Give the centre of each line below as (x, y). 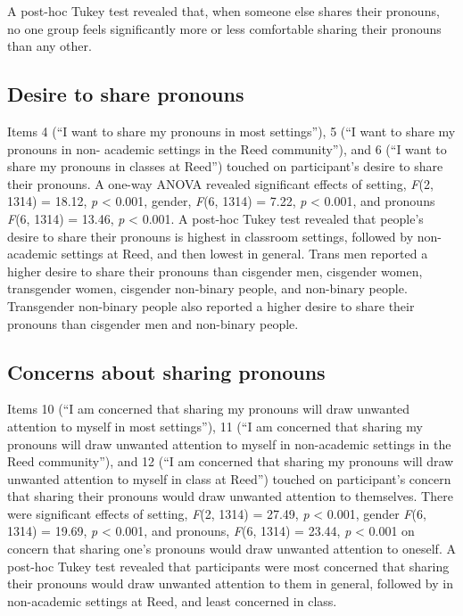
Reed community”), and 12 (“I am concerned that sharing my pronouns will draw (231, 461)
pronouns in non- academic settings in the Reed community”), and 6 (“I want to (227, 148)
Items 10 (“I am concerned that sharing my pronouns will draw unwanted (209, 409)
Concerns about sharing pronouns (166, 371)
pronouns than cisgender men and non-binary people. (153, 323)
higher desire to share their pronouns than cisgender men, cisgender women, (215, 271)
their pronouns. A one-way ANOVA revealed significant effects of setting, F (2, (220, 183)
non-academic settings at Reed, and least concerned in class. (172, 600)
